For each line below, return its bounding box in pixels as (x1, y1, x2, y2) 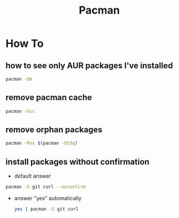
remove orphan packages (5, 124, 102, 134)
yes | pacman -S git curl (14, 206, 78, 212)
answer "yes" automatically (14, 194, 81, 201)
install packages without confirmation (5, 156, 150, 166)
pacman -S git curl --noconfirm (5, 184, 86, 190)
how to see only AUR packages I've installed (5, 60, 173, 70)
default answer (14, 172, 51, 179)
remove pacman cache (5, 92, 92, 102)
